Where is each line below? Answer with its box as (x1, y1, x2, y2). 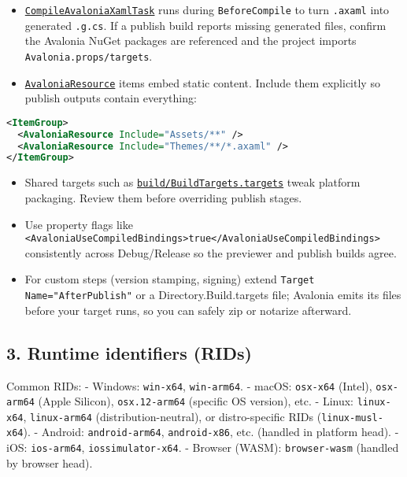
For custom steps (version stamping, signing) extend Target (24, 271, 315, 287)
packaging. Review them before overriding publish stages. (24, 189, 302, 205)
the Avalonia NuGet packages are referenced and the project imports (24, 32, 357, 49)
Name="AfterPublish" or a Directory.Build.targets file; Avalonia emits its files (24, 287, 401, 303)
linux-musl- (321, 412, 383, 423)
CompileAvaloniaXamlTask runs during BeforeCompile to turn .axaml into (24, 2, 390, 17)
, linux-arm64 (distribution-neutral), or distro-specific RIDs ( (23, 408, 322, 424)
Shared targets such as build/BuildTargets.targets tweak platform (24, 174, 361, 190)
